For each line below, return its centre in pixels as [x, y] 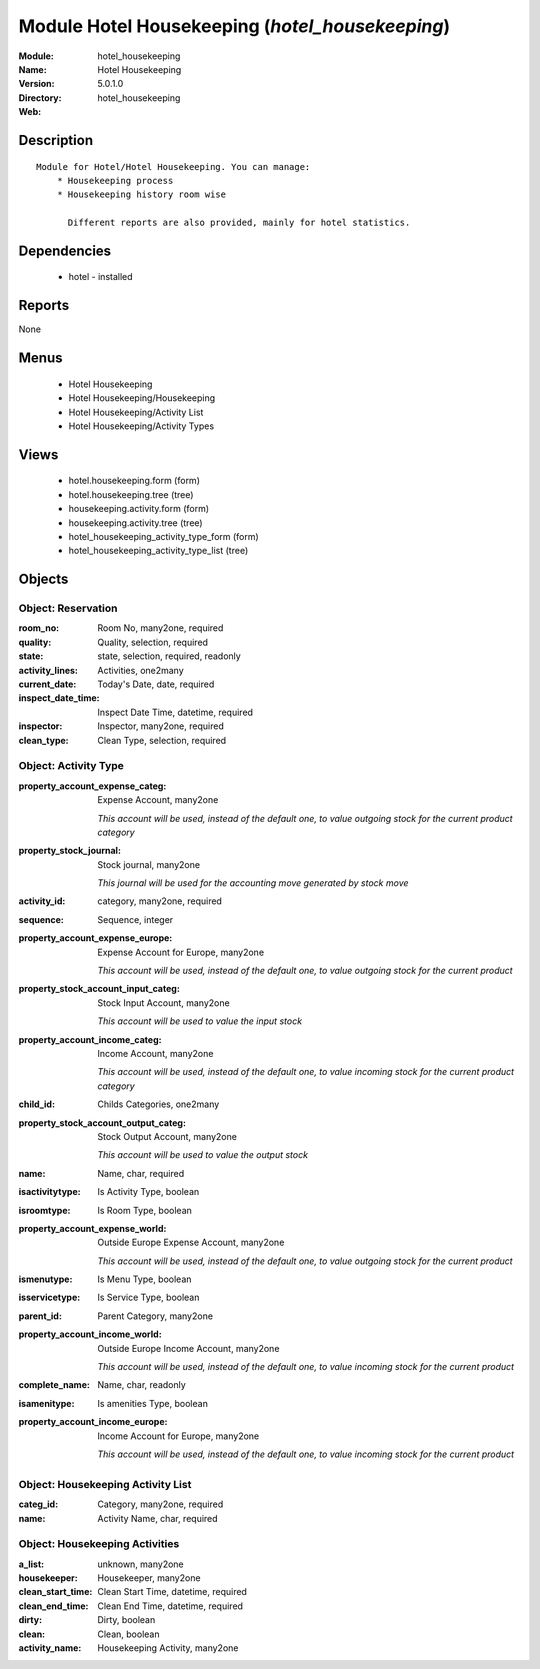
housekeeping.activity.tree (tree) [136, 522]
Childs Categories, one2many [158, 1104]
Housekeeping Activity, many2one [168, 1648]
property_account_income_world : [90, 1334]
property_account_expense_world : [92, 1228]
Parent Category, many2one [155, 1316]
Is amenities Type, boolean [153, 1403]
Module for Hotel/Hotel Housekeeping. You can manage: [173, 166]
